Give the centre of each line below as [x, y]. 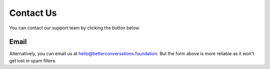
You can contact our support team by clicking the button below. [74, 28]
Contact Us [33, 13]
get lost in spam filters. [33, 61]
